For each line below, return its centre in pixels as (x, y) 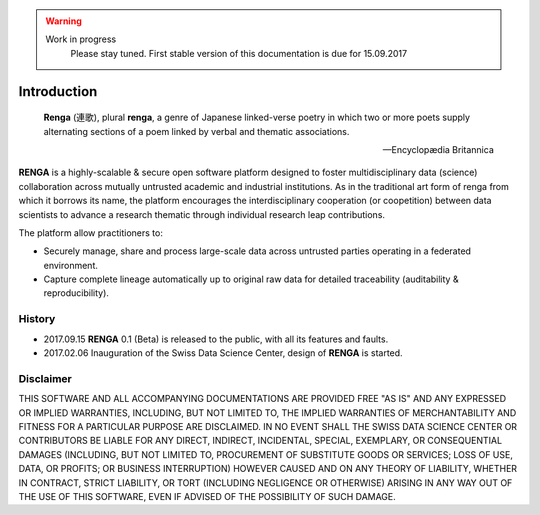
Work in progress (81, 39)
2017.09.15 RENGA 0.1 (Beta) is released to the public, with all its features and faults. (216, 339)
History (37, 319)
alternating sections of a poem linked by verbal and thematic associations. (196, 131)
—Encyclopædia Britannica (438, 149)
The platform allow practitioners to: (91, 232)
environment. (71, 265)
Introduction (58, 91)
